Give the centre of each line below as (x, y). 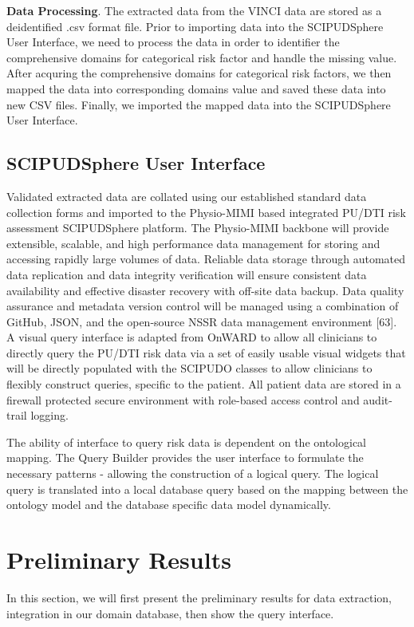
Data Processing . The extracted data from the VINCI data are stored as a (194, 10)
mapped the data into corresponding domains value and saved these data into (196, 88)
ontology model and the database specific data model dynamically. (169, 505)
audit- (378, 399)
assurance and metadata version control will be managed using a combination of (203, 306)
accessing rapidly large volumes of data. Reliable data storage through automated (206, 259)
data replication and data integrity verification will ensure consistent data (187, 274)
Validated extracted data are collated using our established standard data (187, 196)
